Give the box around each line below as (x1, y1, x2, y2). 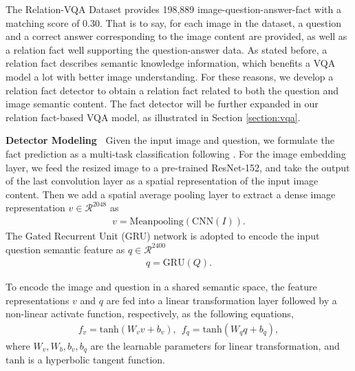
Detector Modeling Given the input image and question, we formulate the (6, 133, 334, 147)
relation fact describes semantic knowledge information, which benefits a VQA (6, 56, 336, 70)
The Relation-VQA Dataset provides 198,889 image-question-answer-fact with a (6, 2, 342, 16)
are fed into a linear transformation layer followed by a (106, 293, 337, 307)
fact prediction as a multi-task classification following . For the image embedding (6, 146, 346, 160)
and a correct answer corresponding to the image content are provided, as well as (6, 29, 347, 43)
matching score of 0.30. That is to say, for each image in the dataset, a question (6, 15, 342, 30)
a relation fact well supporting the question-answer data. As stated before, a (6, 42, 327, 56)
